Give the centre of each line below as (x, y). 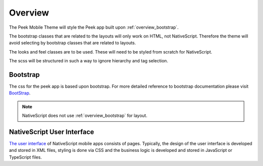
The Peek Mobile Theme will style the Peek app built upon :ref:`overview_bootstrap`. (94, 27)
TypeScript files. (26, 157)
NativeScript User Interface (52, 132)
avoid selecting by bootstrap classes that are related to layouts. (73, 43)
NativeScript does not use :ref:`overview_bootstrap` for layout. (85, 116)
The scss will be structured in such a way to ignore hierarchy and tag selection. (88, 61)
